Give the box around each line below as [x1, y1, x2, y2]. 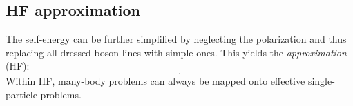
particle [6, 87, 37, 101]
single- [307, 73, 335, 87]
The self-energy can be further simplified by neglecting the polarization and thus [6, 32, 347, 46]
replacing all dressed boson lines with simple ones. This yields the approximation [6, 45, 347, 59]
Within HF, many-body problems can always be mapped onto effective [6, 73, 305, 87]
